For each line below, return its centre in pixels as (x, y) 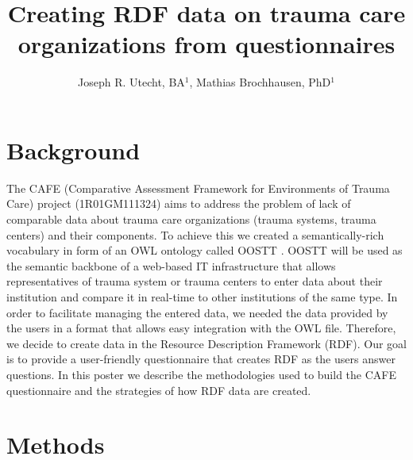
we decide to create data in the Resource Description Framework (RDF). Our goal (206, 343)
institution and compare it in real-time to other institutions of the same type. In (202, 297)
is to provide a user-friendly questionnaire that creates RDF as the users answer (201, 359)
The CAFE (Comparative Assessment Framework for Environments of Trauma (198, 188)
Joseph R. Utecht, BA (131, 82)
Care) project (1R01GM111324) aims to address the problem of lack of (179, 203)
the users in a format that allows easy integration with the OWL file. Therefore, (201, 328)
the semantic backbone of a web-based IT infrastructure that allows (171, 265)
